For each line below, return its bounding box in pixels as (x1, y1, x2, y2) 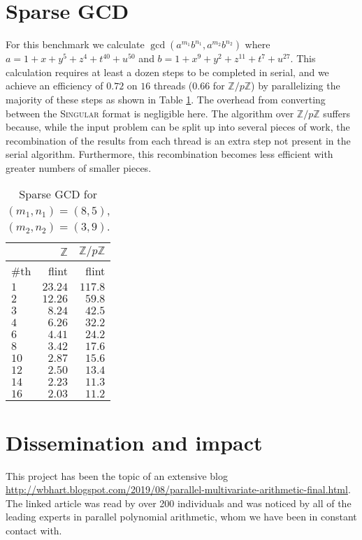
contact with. (6, 523, 62, 537)
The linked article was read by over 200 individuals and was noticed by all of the (6, 495, 352, 510)
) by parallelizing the (251, 78, 340, 93)
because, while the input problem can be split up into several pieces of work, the (6, 119, 350, 134)
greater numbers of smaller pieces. (6, 160, 152, 175)
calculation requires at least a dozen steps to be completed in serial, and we (6, 64, 329, 79)
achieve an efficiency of (6, 78, 103, 93)
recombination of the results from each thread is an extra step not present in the (6, 133, 351, 147)
